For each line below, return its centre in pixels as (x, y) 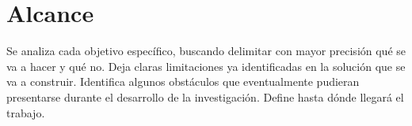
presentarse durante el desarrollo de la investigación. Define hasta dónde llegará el (205, 96)
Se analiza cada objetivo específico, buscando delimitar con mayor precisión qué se (206, 51)
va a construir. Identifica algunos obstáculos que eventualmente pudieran (183, 82)
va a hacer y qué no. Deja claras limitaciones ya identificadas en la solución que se (206, 66)
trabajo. (26, 112)
